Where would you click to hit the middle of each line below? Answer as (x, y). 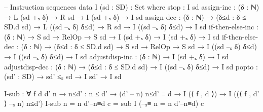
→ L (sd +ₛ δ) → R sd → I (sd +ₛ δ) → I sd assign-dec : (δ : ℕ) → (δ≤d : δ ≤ (125, 16)
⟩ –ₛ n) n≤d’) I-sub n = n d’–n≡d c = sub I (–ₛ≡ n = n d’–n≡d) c (104, 103)
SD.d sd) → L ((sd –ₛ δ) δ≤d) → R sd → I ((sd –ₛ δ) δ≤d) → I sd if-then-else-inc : (131, 27)
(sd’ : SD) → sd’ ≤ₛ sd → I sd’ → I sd (63, 76)
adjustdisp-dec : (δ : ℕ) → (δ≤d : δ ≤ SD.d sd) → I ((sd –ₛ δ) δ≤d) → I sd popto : (131, 66)
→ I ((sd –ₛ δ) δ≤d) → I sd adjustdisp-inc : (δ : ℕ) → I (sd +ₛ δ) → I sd (117, 56)
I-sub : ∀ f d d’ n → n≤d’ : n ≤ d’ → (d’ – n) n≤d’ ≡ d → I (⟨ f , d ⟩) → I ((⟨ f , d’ (132, 93)
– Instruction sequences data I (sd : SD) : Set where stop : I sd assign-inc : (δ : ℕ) (132, 7)
